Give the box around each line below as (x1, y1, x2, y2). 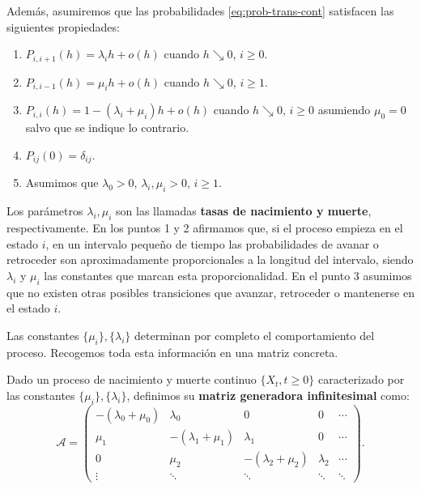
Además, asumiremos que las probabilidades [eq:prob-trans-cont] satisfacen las (6, 2, 394, 19)
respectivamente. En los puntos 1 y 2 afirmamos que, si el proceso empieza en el (6, 219, 403, 236)
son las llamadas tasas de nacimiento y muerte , (116, 202, 372, 219)
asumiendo (317, 101, 371, 118)
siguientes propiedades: (6, 18, 120, 35)
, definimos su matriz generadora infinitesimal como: (126, 386, 410, 403)
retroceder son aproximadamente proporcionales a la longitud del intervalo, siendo (6, 251, 414, 268)
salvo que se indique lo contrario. (25, 119, 189, 136)
